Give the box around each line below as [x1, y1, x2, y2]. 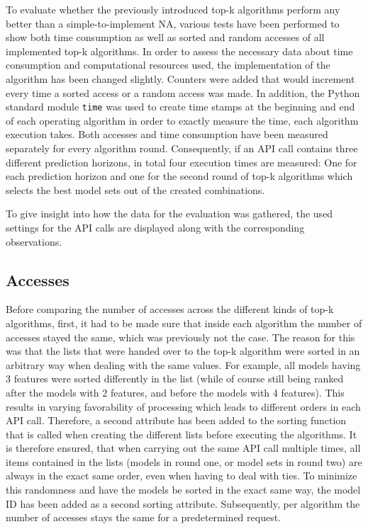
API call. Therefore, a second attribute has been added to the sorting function [6, 413, 347, 428]
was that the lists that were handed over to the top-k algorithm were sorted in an [6, 343, 360, 358]
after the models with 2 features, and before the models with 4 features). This [6, 385, 345, 399]
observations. [6, 234, 62, 249]
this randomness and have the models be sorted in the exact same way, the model [6, 482, 361, 497]
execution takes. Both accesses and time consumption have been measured [6, 127, 328, 142]
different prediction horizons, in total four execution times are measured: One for [6, 154, 357, 169]
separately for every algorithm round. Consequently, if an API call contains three [6, 141, 358, 155]
